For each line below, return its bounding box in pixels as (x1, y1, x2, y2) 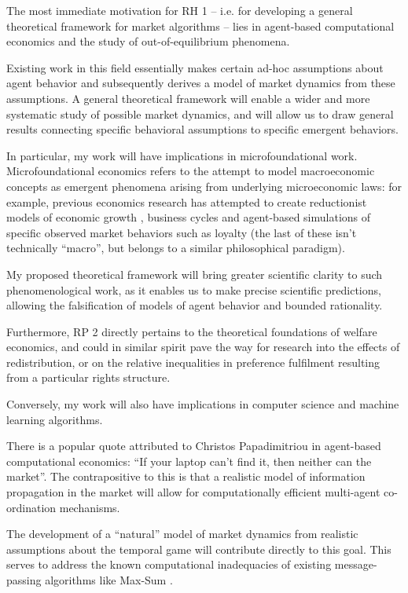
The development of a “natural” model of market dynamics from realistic (6, 525, 358, 542)
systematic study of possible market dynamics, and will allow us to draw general (6, 105, 394, 122)
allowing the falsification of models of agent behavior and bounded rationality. (6, 297, 383, 313)
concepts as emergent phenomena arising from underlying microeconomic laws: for (6, 178, 402, 194)
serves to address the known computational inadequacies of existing (6, 556, 332, 573)
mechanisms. (59, 499, 120, 515)
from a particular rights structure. (6, 369, 171, 386)
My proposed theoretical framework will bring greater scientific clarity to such (6, 265, 383, 282)
